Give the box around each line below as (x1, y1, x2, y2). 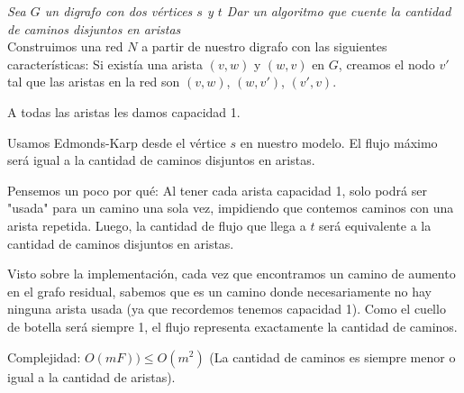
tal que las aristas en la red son (7, 72, 180, 91)
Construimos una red (7, 37, 123, 56)
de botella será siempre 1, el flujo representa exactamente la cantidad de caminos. (7, 316, 458, 335)
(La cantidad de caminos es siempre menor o (209, 347, 456, 366)
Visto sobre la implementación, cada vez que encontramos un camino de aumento (7, 264, 456, 283)
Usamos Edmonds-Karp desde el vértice (7, 133, 226, 151)
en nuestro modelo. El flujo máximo (240, 133, 438, 151)
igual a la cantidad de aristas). (7, 367, 176, 386)
